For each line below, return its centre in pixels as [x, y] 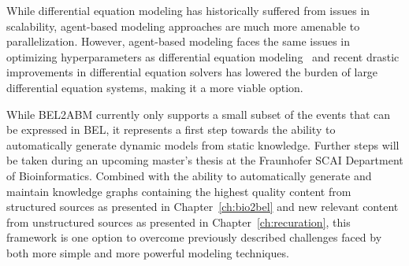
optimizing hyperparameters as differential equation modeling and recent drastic [203, 56]
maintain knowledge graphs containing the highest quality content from [179, 191]
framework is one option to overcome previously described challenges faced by [194, 237]
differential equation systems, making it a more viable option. [155, 87]
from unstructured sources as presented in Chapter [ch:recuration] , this [178, 222]
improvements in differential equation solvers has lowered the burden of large [192, 72]
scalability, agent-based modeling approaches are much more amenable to [183, 26]
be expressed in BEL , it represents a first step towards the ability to [171, 129]
